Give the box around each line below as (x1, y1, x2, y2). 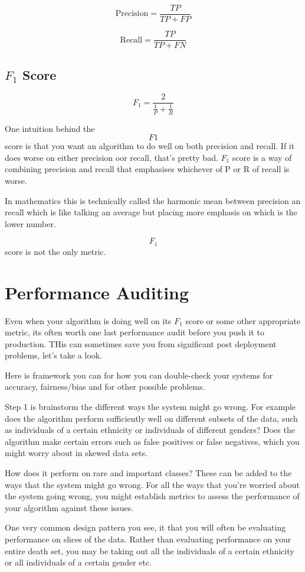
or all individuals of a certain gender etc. (5, 556, 152, 568)
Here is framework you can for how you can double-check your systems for (5, 369, 273, 381)
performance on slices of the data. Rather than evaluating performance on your (5, 533, 291, 545)
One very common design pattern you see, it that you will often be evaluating (5, 521, 286, 534)
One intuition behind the (5, 122, 95, 134)
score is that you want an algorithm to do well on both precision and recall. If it (5, 140, 295, 152)
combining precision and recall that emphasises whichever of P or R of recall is (5, 163, 290, 175)
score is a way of (232, 151, 292, 163)
